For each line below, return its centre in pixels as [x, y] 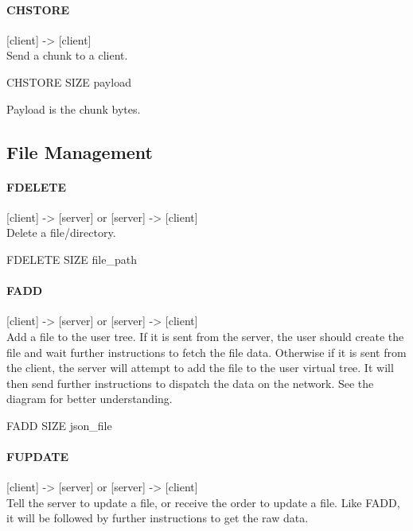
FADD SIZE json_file [59, 425]
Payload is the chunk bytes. [74, 109]
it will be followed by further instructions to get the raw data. [158, 518]
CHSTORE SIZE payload [69, 81]
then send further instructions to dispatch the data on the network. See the [190, 383]
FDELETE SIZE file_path [72, 259]
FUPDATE [38, 457]
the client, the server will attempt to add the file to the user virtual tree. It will [200, 368]
